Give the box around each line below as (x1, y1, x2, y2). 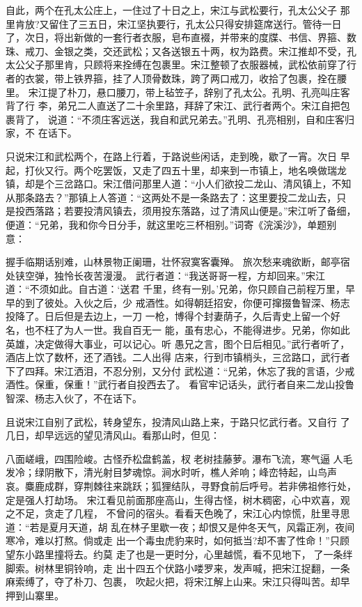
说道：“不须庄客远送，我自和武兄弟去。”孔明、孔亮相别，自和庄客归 (47, 112, 354, 126)
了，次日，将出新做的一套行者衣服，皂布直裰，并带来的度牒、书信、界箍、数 (6, 30, 356, 45)
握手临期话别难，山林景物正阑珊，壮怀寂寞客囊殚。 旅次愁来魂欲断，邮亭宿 (6, 254, 350, 269)
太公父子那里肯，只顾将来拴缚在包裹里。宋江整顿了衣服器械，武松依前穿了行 (6, 57, 356, 72)
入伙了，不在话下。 (54, 391, 142, 406)
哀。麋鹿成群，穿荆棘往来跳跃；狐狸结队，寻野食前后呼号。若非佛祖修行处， (6, 479, 356, 493)
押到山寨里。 (6, 587, 64, 602)
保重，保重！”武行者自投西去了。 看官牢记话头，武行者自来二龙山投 (34, 377, 345, 392)
